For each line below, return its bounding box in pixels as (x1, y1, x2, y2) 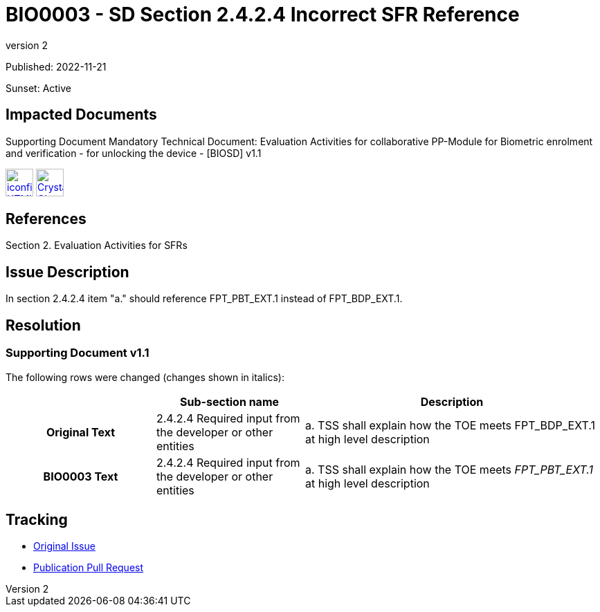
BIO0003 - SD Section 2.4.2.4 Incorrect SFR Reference (6, 3, 520, 26)
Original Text (46, 425, 116, 439)
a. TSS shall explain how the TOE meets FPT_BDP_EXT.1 (305, 418, 595, 432)
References (6, 210, 87, 228)
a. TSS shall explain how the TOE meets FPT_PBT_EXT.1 (305, 462, 593, 476)
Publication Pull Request (33, 562, 144, 574)
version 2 (6, 39, 48, 51)
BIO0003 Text (43, 469, 118, 483)
